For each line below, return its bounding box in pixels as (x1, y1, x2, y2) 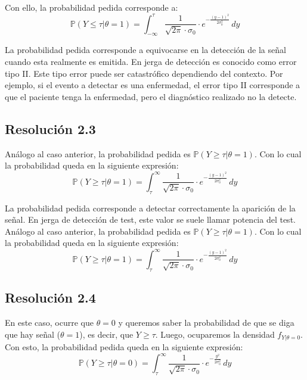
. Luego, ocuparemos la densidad (155, 328, 275, 340)
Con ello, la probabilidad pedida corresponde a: (5, 1, 178, 13)
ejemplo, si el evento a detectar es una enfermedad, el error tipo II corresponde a (5, 79, 300, 91)
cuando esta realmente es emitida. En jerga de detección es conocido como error (5, 55, 297, 67)
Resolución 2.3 (5, 119, 96, 138)
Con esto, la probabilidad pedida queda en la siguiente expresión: (5, 341, 243, 353)
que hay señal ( (5, 328, 61, 340)
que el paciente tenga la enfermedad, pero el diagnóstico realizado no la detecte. (5, 90, 297, 102)
